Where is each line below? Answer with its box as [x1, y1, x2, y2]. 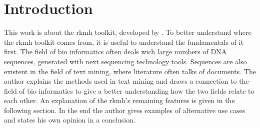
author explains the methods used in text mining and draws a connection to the [4, 76, 249, 86]
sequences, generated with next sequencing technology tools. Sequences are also [4, 56, 247, 66]
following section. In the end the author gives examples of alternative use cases [4, 105, 245, 115]
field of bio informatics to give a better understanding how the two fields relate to [4, 85, 254, 96]
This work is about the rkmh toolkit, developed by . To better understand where [4, 27, 251, 37]
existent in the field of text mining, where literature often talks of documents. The [4, 66, 256, 76]
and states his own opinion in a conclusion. [4, 115, 135, 125]
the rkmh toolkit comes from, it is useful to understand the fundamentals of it [4, 36, 243, 47]
